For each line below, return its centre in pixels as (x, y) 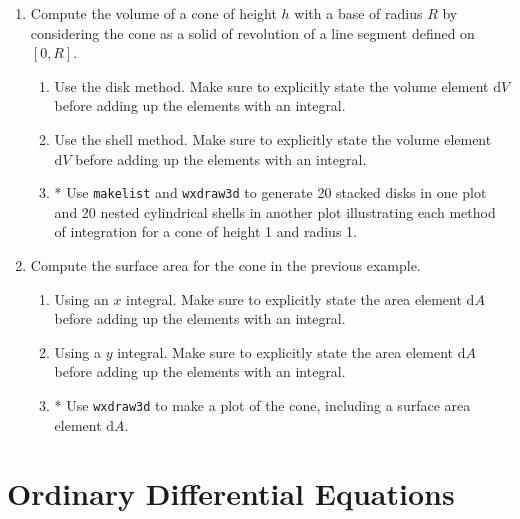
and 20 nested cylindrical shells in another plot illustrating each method (275, 211)
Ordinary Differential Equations (231, 493)
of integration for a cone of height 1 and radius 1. (205, 231)
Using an (81, 298)
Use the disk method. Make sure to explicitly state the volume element (271, 85)
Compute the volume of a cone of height (153, 13)
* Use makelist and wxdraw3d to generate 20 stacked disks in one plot (270, 192)
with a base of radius (358, 13)
